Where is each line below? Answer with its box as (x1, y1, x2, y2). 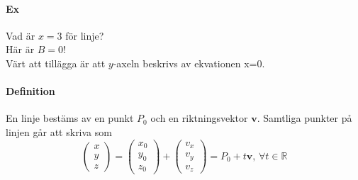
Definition (6, 84, 55, 99)
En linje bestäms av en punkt (6, 111, 134, 125)
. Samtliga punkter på (257, 111, 352, 125)
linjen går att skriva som (6, 124, 112, 139)
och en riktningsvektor (150, 111, 248, 125)
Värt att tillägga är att (6, 55, 106, 70)
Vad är (6, 28, 35, 43)
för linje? (65, 28, 104, 43)
